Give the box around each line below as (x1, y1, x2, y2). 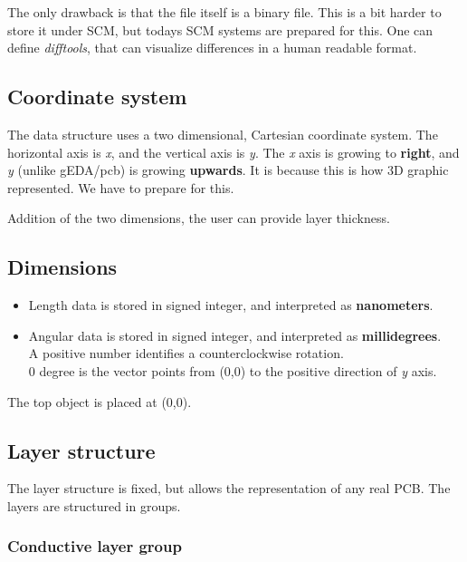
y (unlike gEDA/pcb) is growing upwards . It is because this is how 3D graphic (7, 160, 449, 179)
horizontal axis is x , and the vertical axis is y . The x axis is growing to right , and (7, 142, 460, 161)
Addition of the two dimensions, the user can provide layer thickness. (7, 208, 390, 228)
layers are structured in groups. (7, 496, 181, 515)
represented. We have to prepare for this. (7, 178, 234, 197)
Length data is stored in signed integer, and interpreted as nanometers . (28, 296, 434, 315)
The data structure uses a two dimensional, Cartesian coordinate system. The (7, 124, 438, 143)
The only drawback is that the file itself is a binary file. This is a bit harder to (7, 3, 442, 21)
